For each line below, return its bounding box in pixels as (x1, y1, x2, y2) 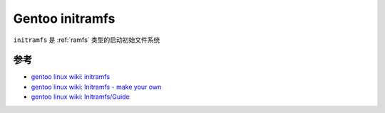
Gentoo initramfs (13, 11, 115, 26)
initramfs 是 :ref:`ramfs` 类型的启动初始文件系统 (13, 36, 160, 44)
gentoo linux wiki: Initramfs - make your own (31, 82, 162, 91)
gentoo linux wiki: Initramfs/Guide (31, 92, 130, 101)
